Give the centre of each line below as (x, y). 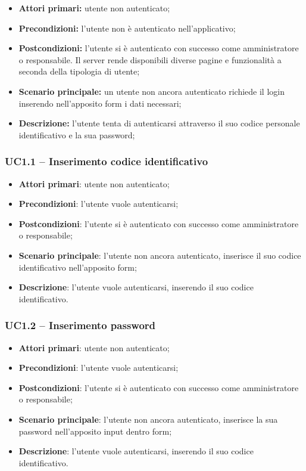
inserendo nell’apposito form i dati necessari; (100, 103)
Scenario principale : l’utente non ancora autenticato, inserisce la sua (148, 419)
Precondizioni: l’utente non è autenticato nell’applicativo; (127, 28)
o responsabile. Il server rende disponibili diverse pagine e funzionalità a (150, 59)
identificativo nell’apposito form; (78, 267)
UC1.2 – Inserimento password (80, 325)
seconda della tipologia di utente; (79, 71)
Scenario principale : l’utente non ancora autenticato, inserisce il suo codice (160, 255)
